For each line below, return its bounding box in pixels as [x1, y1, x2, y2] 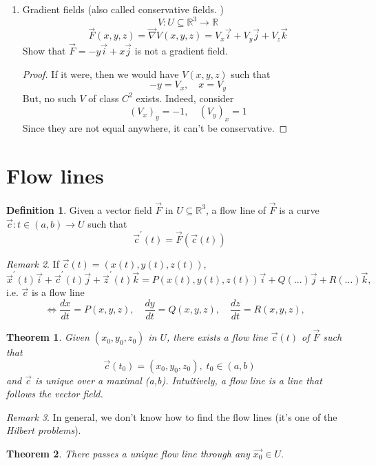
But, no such [22, 90, 76, 105]
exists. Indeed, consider [136, 90, 234, 105]
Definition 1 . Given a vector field [6, 202, 152, 217]
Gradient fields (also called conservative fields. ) [22, 2, 224, 16]
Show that [22, 43, 66, 57]
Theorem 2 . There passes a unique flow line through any [6, 446, 250, 461]
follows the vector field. [6, 386, 103, 401]
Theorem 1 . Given [6, 330, 90, 344]
